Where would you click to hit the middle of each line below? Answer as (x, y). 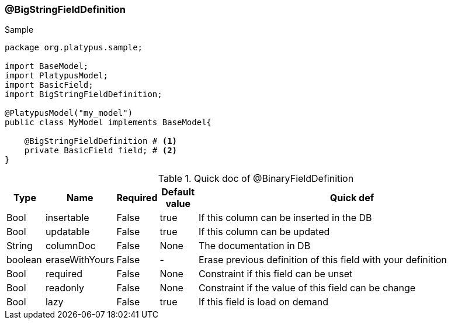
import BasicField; (49, 85)
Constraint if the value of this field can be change (307, 288)
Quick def (352, 198)
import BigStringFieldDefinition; (84, 94)
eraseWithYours (80, 260)
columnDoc (70, 246)
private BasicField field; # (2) (101, 151)
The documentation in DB (254, 246)
